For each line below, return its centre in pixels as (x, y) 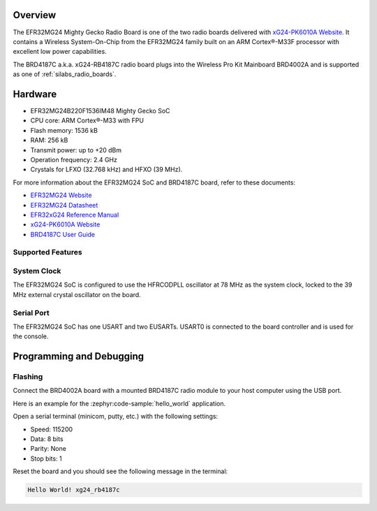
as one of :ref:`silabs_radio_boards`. (65, 74)
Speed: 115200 (52, 429)
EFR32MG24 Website (61, 195)
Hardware (35, 94)
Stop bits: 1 (46, 459)
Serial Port (31, 312)
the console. (31, 336)
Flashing (28, 377)
